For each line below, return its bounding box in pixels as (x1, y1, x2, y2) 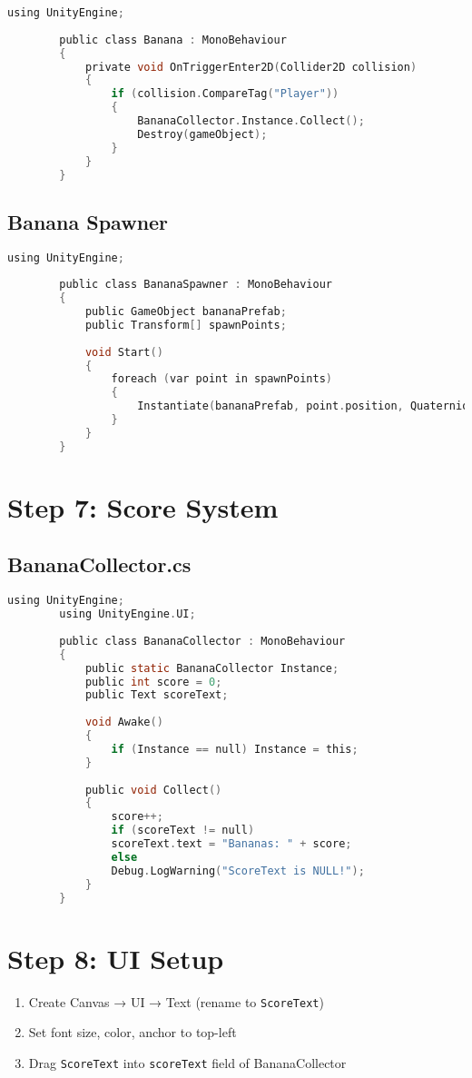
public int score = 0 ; (84, 675, 222, 688)
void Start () (84, 345, 163, 359)
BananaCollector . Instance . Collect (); (137, 114, 365, 127)
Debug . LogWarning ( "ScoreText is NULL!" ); (111, 864, 365, 877)
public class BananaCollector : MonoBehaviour (59, 634, 346, 648)
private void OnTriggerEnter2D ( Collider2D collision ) (84, 60, 418, 74)
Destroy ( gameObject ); (137, 127, 268, 141)
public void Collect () (84, 783, 222, 796)
